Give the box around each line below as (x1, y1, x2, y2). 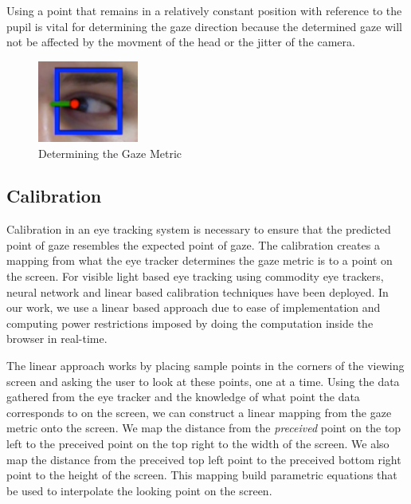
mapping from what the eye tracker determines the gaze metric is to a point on (6, 252, 393, 269)
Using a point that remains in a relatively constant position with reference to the (6, 2, 402, 18)
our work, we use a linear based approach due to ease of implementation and (6, 299, 381, 316)
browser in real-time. (6, 330, 108, 347)
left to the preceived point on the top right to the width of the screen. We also (6, 435, 389, 452)
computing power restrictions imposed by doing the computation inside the (6, 314, 374, 331)
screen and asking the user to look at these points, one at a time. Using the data (6, 372, 400, 389)
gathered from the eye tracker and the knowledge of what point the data (6, 388, 360, 405)
